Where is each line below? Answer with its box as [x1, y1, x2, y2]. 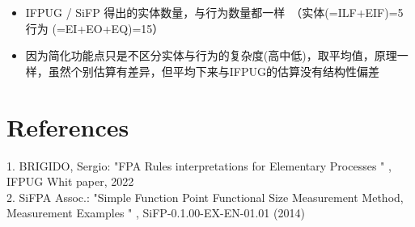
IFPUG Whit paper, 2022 [6, 173, 134, 190]
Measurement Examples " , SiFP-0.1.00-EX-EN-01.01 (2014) [6, 204, 305, 221]
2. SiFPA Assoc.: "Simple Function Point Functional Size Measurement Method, [6, 188, 404, 205]
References [6, 110, 129, 143]
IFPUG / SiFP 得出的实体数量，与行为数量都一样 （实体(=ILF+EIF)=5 [25, 4, 404, 20]
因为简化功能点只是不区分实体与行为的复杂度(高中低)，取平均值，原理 [25, 47, 397, 64]
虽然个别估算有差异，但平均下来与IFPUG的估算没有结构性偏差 [48, 62, 380, 79]
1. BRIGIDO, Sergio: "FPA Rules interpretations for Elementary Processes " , [6, 157, 392, 174]
